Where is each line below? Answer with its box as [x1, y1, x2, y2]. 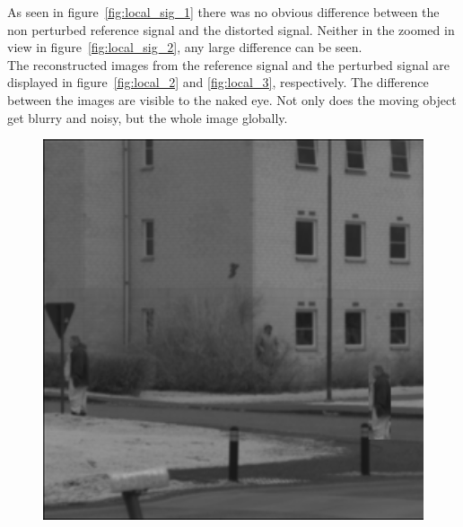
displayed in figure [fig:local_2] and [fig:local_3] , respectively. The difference [7, 73, 429, 92]
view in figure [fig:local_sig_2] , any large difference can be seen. [7, 38, 363, 57]
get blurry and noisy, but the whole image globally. [7, 108, 288, 127]
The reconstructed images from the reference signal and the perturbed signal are [7, 55, 450, 74]
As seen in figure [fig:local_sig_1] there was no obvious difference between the [7, 3, 440, 21]
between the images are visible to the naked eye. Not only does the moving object [7, 90, 457, 109]
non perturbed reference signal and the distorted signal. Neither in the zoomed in [7, 20, 455, 39]
